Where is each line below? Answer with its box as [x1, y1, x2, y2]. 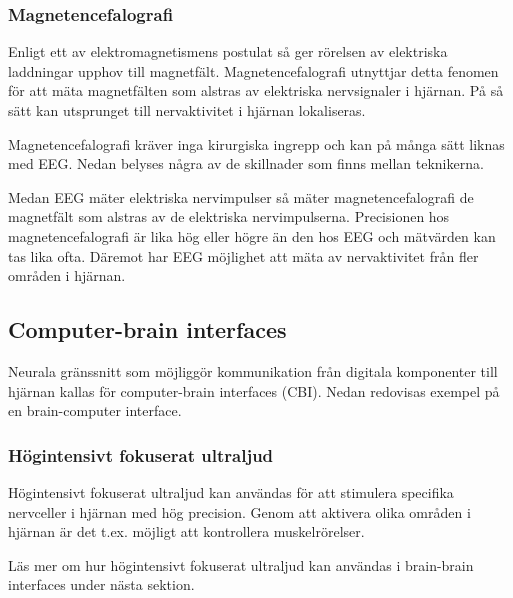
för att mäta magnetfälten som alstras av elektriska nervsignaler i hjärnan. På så [8, 80, 504, 101]
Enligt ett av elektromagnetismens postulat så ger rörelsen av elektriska [8, 41, 448, 62]
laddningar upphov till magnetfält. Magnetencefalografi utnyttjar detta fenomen [8, 60, 499, 81]
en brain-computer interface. [8, 400, 182, 421]
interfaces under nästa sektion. [8, 574, 195, 595]
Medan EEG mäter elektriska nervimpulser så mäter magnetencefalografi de [8, 186, 474, 207]
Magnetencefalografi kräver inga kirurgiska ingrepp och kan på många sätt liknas [8, 133, 505, 154]
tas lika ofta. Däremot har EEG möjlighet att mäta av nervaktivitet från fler [8, 245, 479, 266]
